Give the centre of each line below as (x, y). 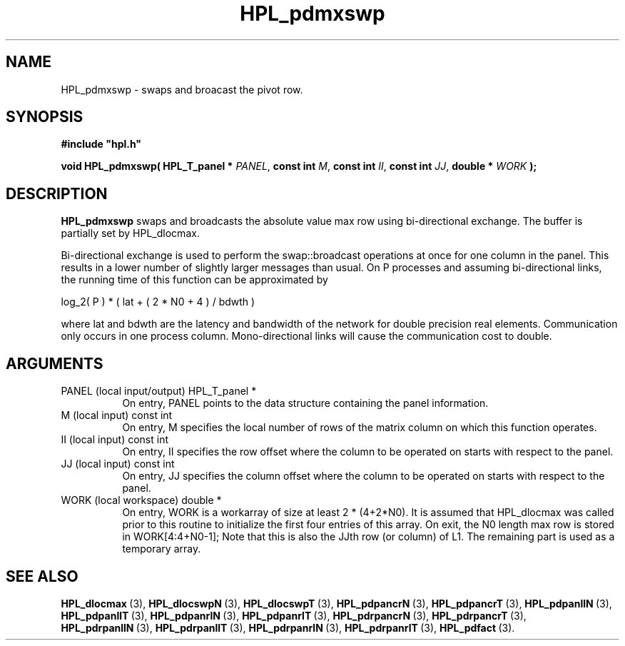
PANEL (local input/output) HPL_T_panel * (159, 391)
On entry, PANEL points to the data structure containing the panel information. (305, 403)
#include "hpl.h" (101, 144)
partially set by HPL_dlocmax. (130, 233)
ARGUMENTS (55, 363)
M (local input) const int (117, 415)
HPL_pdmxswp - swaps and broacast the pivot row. (182, 89)
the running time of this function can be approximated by (194, 280)
